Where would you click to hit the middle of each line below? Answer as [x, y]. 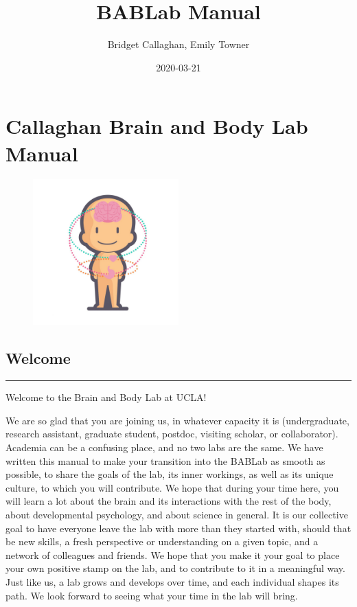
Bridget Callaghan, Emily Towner [178, 44]
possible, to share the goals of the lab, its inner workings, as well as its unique [170, 474]
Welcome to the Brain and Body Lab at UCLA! [106, 397]
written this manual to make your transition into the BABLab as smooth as [165, 460]
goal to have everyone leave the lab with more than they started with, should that [178, 528]
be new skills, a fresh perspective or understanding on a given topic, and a [162, 541]
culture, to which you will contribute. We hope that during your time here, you [172, 487]
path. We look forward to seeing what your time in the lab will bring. [152, 595]
